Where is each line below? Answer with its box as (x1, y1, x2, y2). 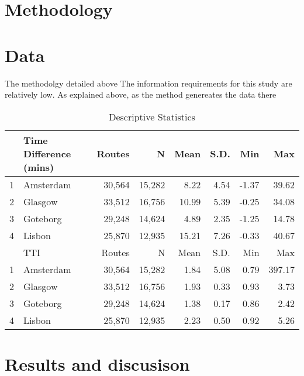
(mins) (23, 160, 54, 174)
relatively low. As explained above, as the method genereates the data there (5, 88, 277, 101)
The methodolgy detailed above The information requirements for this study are (5, 77, 292, 89)
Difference (23, 146, 71, 160)
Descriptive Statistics (109, 109, 195, 123)
